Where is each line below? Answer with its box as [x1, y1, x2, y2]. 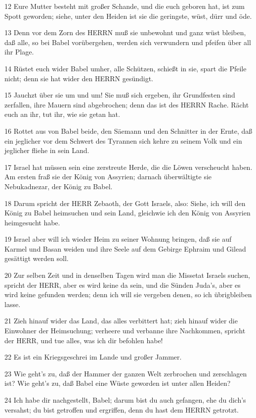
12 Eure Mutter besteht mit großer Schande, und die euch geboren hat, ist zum [4, 1, 245, 11]
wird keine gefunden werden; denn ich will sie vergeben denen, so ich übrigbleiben [4, 289, 252, 300]
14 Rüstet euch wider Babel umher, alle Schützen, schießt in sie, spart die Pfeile [4, 63, 247, 73]
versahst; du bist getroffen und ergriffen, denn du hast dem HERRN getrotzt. [4, 404, 239, 415]
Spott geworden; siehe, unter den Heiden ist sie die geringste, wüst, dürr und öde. [4, 10, 252, 21]
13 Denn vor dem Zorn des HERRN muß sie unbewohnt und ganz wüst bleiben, [4, 27, 246, 38]
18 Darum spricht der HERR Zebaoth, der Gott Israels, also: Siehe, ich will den [4, 198, 246, 208]
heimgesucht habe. [4, 217, 60, 227]
